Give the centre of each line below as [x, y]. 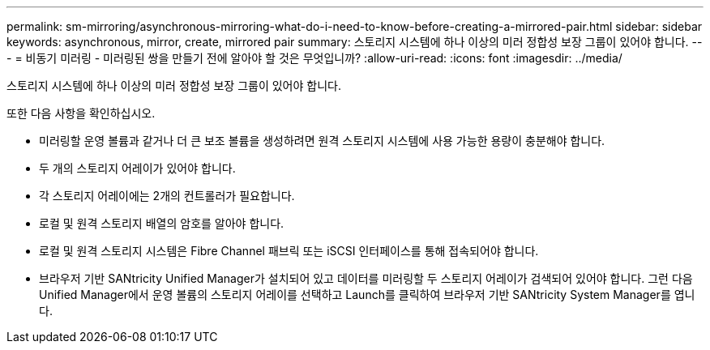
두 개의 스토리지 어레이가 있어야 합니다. [137, 168]
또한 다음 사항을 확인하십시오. [81, 113]
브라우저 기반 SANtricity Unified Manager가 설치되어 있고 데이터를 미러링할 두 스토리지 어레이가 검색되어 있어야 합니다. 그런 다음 [366, 278]
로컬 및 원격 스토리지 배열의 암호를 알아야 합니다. [162, 223]
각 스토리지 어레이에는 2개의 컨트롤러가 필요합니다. [167, 196]
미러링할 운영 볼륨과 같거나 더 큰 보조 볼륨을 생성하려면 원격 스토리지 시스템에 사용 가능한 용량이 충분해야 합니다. [322, 141]
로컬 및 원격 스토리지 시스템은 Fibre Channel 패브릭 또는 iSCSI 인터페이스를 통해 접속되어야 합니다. [289, 251]
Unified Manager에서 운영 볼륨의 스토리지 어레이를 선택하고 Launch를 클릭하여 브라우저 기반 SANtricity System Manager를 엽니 [367, 295]
